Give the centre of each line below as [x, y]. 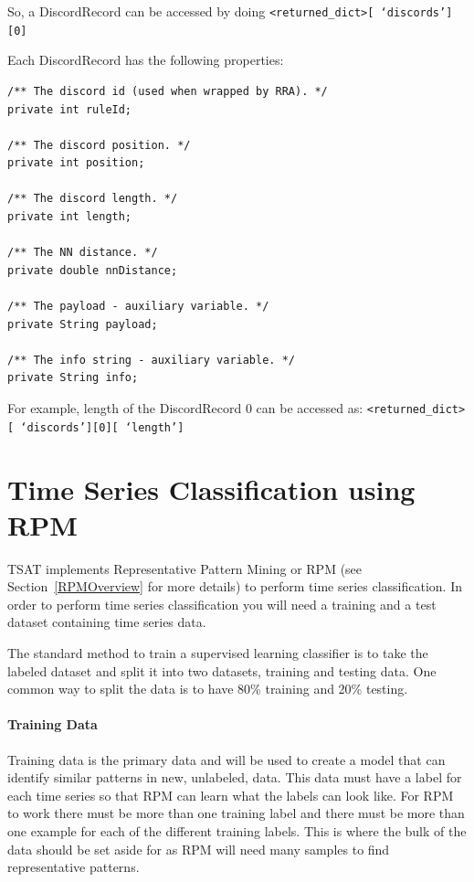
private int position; [76, 163]
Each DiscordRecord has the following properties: [146, 60]
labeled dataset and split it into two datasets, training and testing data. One [222, 670]
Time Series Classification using [211, 489]
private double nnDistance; [93, 270]
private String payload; [83, 324]
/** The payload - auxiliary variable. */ [138, 307]
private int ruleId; [70, 109]
